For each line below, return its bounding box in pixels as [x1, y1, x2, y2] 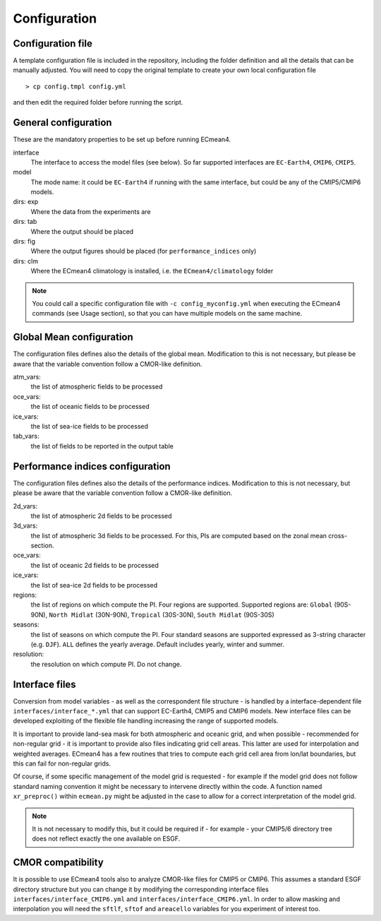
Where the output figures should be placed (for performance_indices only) [30, 247, 257, 256]
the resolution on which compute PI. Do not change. [30, 660, 182, 668]
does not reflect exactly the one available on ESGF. [32, 834, 181, 843]
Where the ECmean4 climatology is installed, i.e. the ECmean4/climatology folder [30, 267, 274, 275]
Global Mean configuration [13, 331, 133, 343]
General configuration [13, 117, 112, 129]
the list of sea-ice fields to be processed [30, 422, 148, 431]
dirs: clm [13, 256, 39, 265]
